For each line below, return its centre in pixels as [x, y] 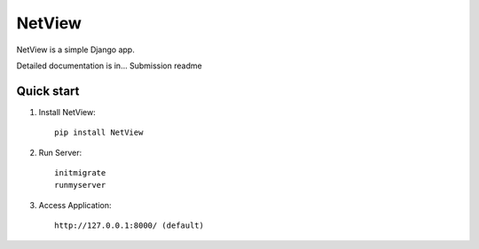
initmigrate [80, 173]
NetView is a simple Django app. [75, 50]
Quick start [48, 91]
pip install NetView [99, 132]
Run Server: [60, 152]
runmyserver [80, 185]
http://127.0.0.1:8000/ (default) [129, 226]
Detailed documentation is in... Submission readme [110, 66]
